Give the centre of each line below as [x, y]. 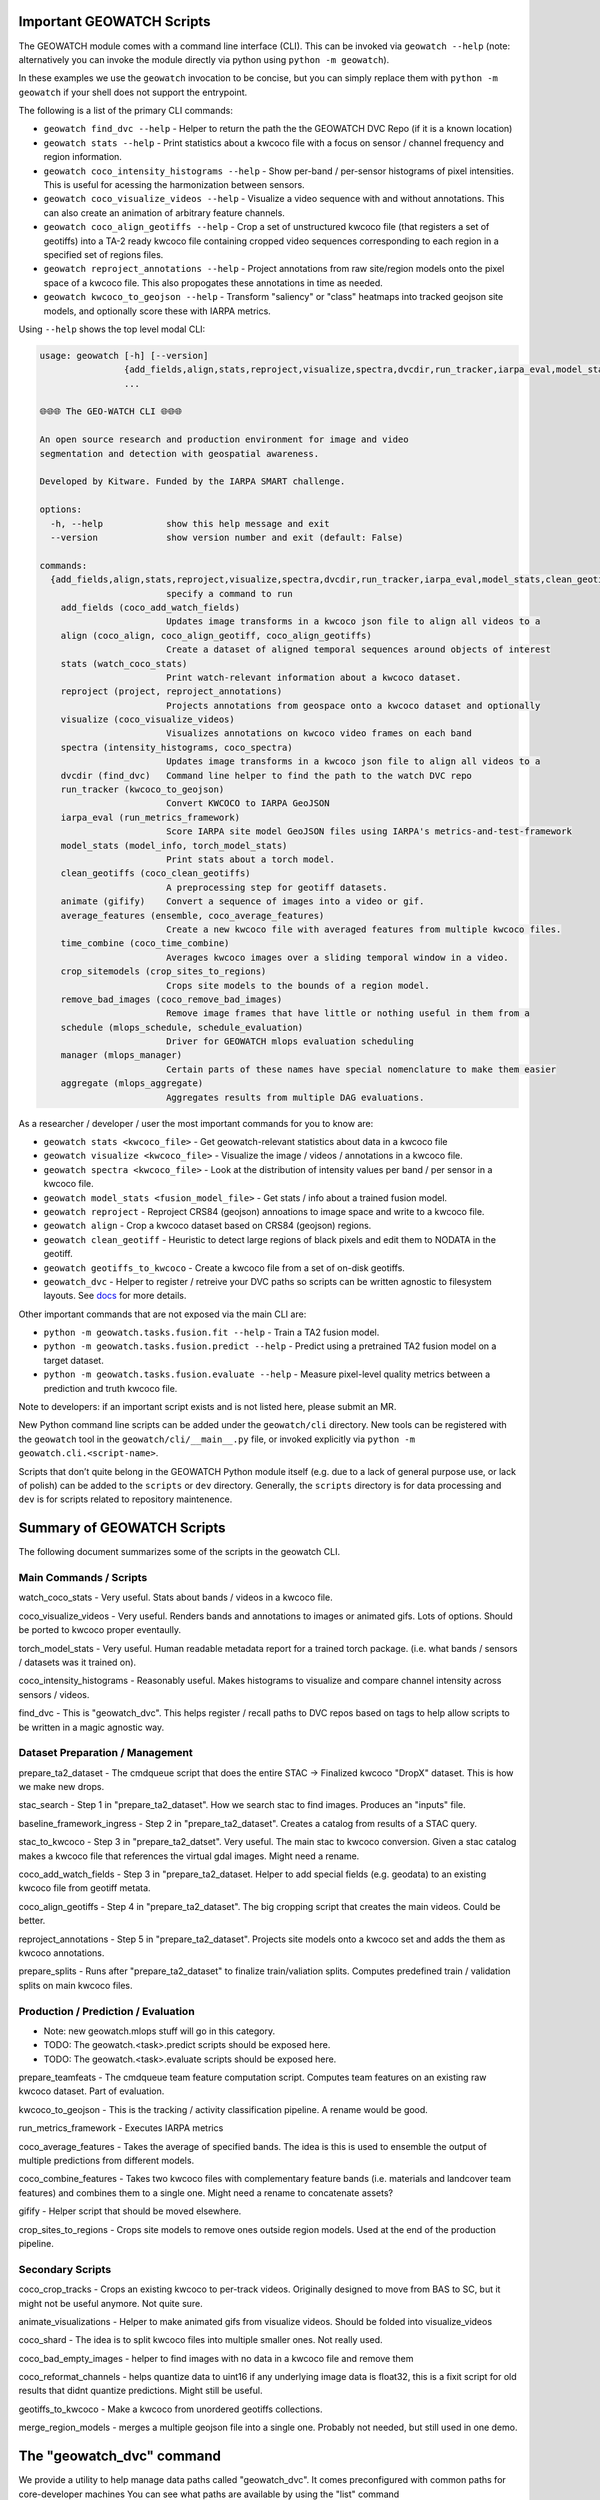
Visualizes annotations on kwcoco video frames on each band [318, 733]
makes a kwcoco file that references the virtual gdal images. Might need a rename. [189, 1856]
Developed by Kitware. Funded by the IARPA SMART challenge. [192, 481]
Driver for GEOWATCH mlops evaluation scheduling [290, 1041]
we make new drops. [61, 1787]
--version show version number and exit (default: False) [227, 537]
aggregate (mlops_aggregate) [132, 1083]
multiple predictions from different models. [106, 2161]
